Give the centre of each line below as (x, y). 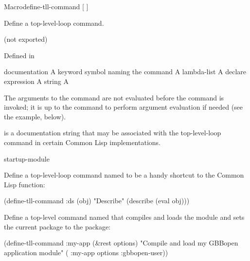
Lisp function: (25, 184)
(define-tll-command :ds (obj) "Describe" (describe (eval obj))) (97, 201)
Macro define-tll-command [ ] (46, 6)
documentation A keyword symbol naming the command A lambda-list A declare (125, 72)
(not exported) (26, 39)
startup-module (27, 158)
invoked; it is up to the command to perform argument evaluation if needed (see (124, 107)
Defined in (19, 55)
